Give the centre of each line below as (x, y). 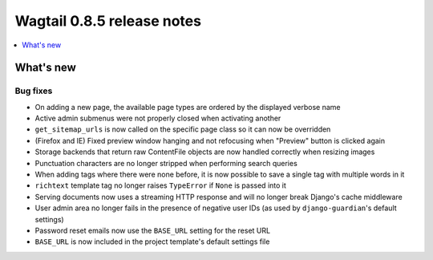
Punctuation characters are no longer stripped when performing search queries (166, 163)
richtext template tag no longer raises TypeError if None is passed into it (160, 185)
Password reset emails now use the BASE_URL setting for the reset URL (153, 230)
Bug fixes (34, 91)
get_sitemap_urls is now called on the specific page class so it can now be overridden (183, 129)
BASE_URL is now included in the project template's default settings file (152, 242)
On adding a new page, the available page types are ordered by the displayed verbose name (188, 107)
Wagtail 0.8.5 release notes (108, 21)
